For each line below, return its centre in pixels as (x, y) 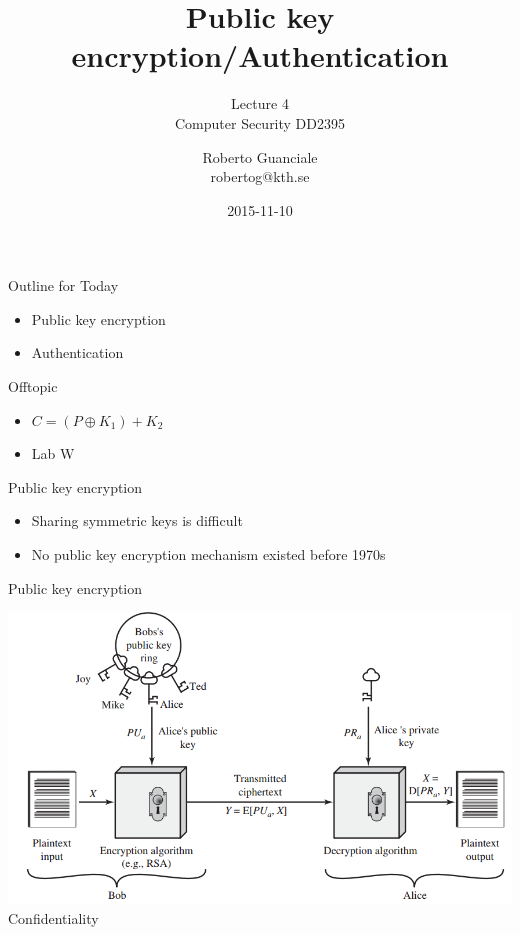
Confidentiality (53, 917)
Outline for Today (63, 285)
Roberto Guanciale (260, 156)
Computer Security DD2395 (260, 122)
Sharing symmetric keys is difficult (137, 520)
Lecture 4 (260, 103)
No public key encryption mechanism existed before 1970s (208, 554)
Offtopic (33, 386)
